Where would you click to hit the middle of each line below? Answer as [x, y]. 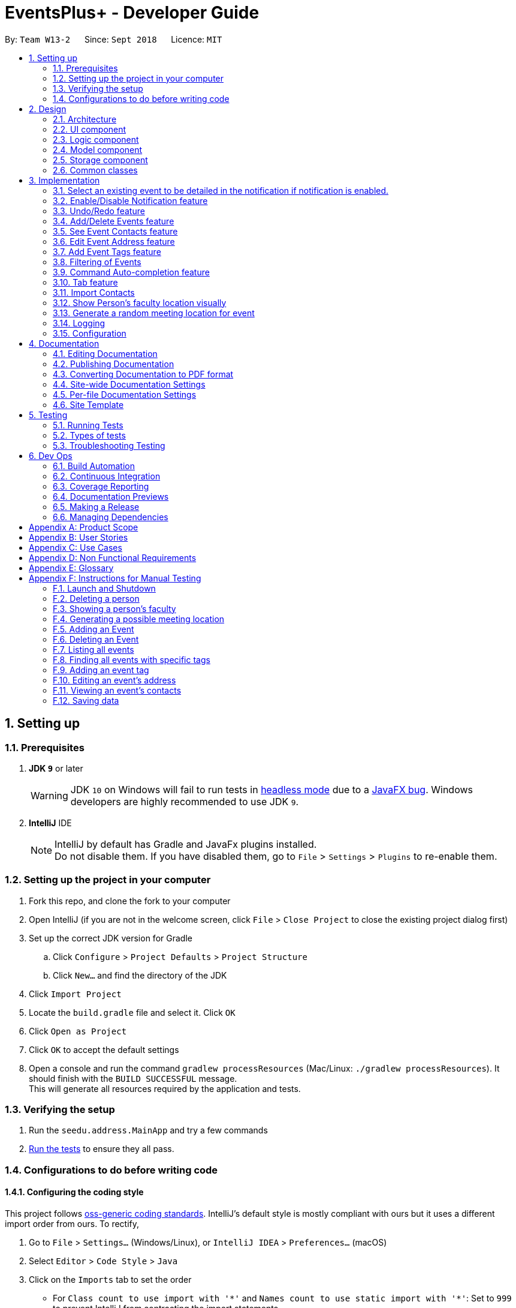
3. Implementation [64, 180]
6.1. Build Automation [94, 466]
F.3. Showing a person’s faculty [114, 608]
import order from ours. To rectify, [72, 1224]
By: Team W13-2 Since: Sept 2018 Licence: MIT [114, 39]
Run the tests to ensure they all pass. [102, 1149]
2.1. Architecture [85, 119]
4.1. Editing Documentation [105, 353]
